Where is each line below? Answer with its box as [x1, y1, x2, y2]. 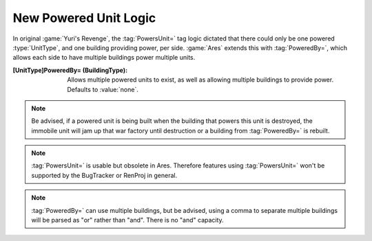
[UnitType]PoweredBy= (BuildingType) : [12, 66, 127, 74]
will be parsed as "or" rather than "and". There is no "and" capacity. [31, 216, 224, 225]
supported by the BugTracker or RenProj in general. [31, 171, 178, 179]
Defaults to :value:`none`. [67, 85, 139, 93]
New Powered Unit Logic [12, 10, 156, 25]
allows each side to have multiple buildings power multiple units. [12, 54, 196, 62]
